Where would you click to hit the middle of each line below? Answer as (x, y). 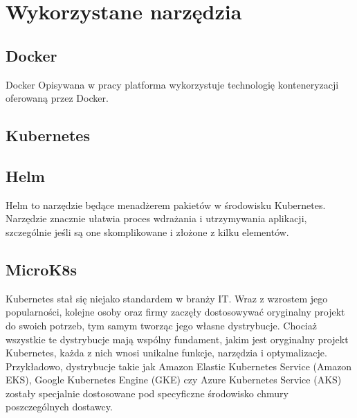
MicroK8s (41, 269)
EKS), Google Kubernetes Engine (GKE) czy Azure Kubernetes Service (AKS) (174, 380)
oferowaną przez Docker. (57, 98)
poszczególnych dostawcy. (59, 407)
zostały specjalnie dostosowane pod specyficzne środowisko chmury (147, 393)
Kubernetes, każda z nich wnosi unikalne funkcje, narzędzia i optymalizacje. (166, 353)
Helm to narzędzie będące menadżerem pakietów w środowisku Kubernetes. (166, 205)
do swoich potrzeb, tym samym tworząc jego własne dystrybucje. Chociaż (161, 325)
